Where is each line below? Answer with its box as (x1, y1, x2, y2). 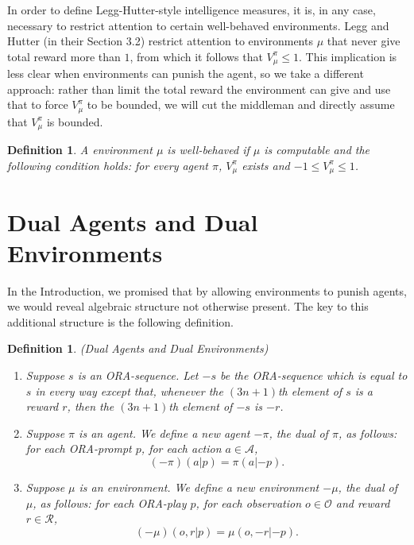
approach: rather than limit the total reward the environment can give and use (7, 80, 391, 97)
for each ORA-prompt (25, 440, 132, 457)
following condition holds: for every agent (7, 157, 208, 173)
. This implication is (299, 48, 397, 64)
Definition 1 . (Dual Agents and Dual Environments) (7, 340, 269, 357)
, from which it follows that (130, 48, 263, 64)
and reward (335, 494, 390, 511)
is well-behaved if (167, 141, 250, 158)
